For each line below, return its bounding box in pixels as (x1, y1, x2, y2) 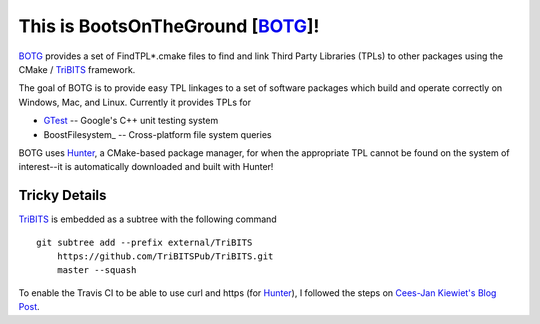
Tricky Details (18, 187, 107, 204)
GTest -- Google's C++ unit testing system (43, 115, 219, 127)
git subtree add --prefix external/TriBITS (36, 236, 253, 248)
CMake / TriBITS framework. (18, 63, 136, 75)
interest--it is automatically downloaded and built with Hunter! (18, 161, 274, 173)
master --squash (56, 265, 137, 276)
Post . (18, 301, 40, 313)
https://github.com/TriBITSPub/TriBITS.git (56, 250, 274, 262)
